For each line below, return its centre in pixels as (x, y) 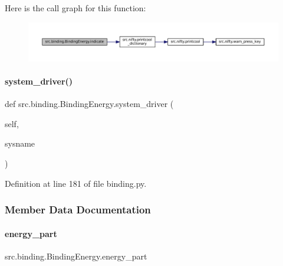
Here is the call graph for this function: (75, 8)
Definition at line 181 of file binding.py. (76, 183)
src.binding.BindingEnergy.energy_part (76, 256)
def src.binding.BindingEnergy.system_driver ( (89, 104)
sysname (20, 143)
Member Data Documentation (78, 210)
